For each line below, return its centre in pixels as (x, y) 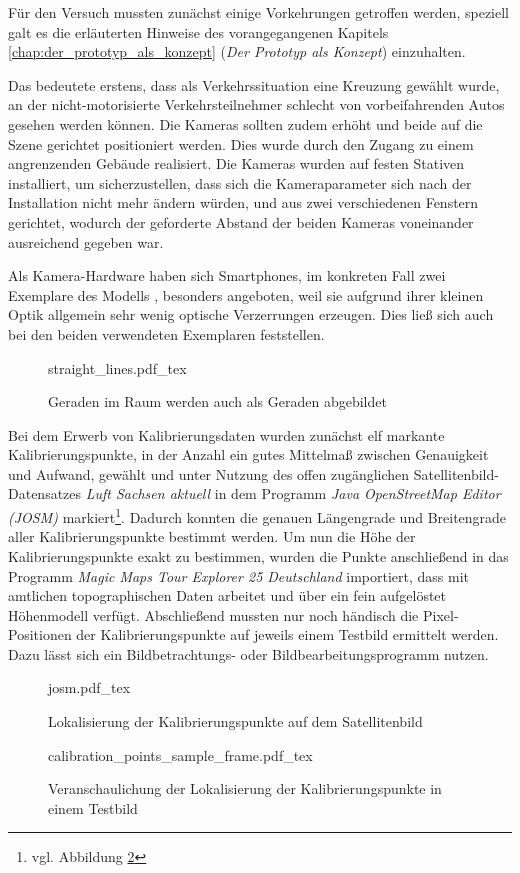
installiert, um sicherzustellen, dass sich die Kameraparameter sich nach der (240, 182)
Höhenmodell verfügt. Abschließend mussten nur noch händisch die (213, 614)
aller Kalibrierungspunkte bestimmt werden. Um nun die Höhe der (212, 536)
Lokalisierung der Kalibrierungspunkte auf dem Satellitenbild (235, 721)
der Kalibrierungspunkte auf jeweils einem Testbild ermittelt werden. (287, 634)
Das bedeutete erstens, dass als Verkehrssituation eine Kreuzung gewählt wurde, (254, 84)
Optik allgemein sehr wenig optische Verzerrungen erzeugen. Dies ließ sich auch (251, 314)
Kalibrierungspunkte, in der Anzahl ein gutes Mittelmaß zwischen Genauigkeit (248, 454)
